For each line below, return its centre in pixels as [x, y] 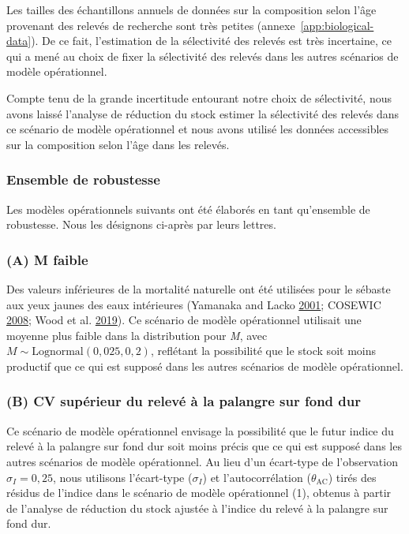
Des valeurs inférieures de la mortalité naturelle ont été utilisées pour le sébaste [199, 288]
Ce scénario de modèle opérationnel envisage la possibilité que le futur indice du [200, 430]
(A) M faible [47, 259]
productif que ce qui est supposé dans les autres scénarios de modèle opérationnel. [205, 366]
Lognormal [58, 352]
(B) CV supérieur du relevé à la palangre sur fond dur [184, 401]
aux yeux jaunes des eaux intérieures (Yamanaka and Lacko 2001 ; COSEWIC [194, 304]
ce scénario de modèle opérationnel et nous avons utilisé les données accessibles [198, 129]
